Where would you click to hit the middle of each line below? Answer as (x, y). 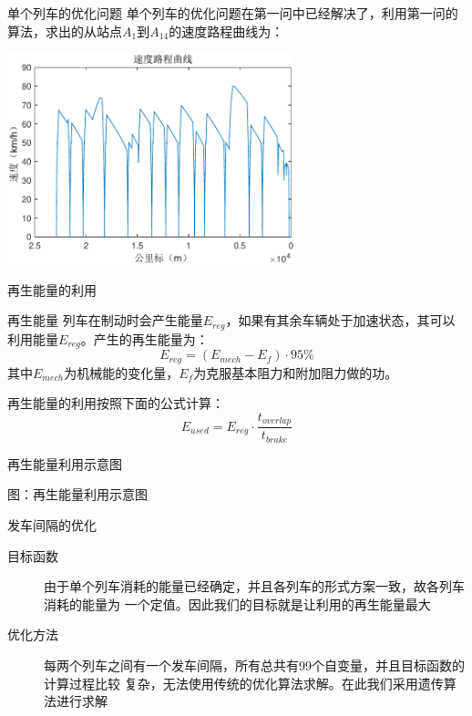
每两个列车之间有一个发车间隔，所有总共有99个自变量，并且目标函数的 (254, 665)
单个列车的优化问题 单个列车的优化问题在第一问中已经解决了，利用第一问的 (233, 13)
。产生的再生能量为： (144, 338)
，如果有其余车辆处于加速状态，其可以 (340, 320)
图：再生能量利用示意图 (77, 494)
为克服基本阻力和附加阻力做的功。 (296, 372)
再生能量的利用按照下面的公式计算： (116, 403)
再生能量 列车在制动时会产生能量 (105, 320)
